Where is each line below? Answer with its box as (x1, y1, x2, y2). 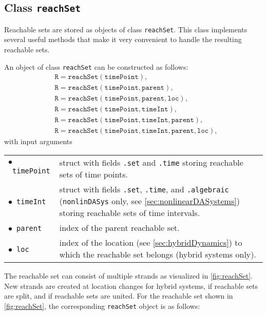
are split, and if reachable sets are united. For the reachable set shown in (4, 290, 233, 301)
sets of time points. (59, 168, 128, 181)
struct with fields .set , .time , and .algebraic (59, 183, 229, 195)
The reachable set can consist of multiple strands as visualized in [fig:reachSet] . (4, 270, 253, 281)
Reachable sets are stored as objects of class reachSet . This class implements (4, 24, 247, 34)
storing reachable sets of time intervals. (59, 207, 200, 219)
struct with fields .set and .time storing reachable (59, 156, 243, 169)
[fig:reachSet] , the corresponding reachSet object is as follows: (4, 300, 200, 311)
